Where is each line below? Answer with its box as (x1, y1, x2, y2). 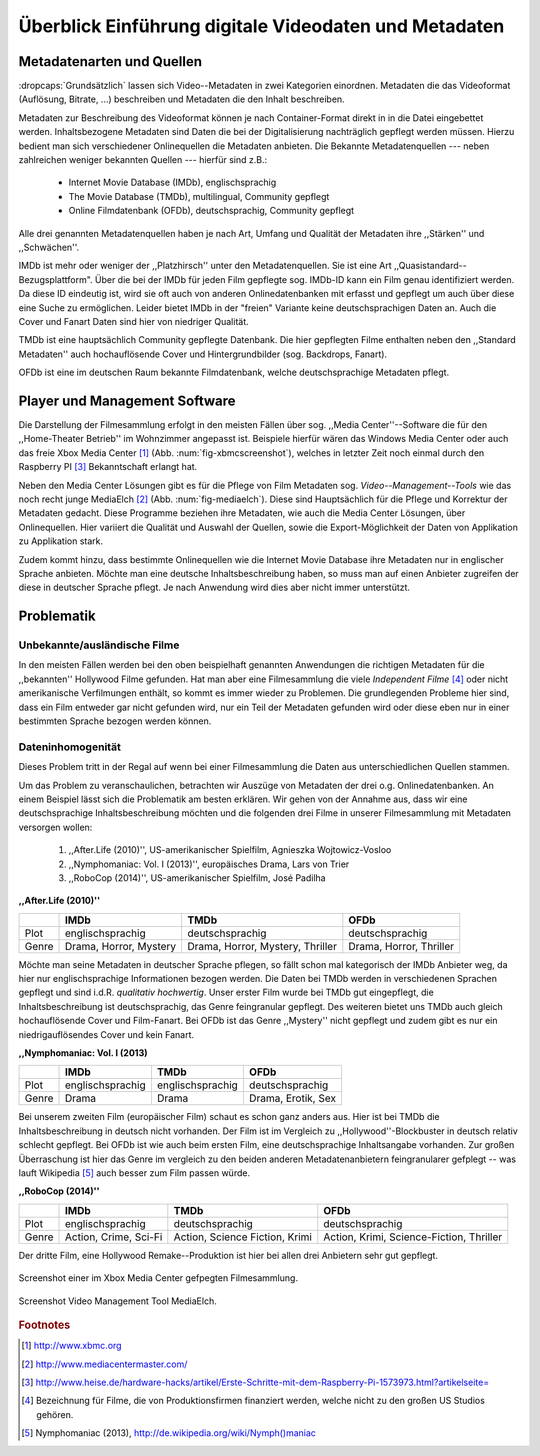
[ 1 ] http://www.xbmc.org (21, 1340, 122, 1352)
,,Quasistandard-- (393, 260, 467, 272)
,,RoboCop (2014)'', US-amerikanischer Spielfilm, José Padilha (68, 871, 326, 884)
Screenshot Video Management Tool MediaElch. (18, 1295, 217, 1307)
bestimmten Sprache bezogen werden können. (18, 715, 212, 727)
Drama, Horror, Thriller (348, 939, 455, 953)
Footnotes (18, 1318, 71, 1332)
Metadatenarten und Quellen (18, 53, 202, 70)
